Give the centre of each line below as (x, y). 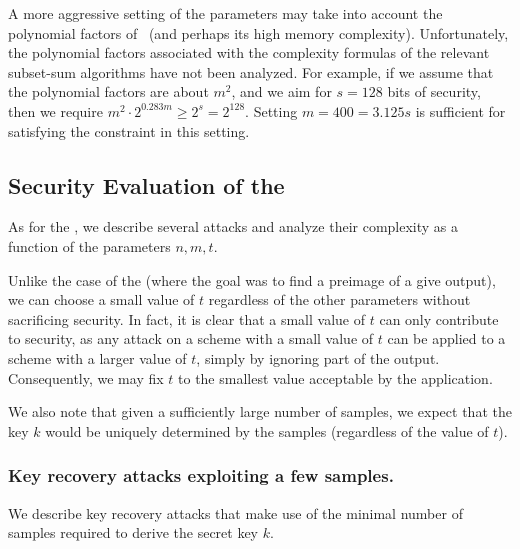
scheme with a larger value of (97, 357)
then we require (55, 110)
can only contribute (439, 318)
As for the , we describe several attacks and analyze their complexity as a (233, 226)
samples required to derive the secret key (133, 532)
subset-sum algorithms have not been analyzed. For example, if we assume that (251, 71)
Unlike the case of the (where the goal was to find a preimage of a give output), (252, 279)
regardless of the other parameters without (339, 299)
